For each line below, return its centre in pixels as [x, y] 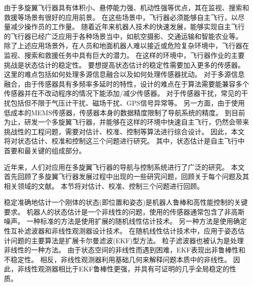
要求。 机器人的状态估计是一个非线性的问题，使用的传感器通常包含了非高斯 [124, 211]
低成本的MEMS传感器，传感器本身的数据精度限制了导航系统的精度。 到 [118, 112]
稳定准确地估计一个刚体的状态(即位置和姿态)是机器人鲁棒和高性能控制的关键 [126, 202]
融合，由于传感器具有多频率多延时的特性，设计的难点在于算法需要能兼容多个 [126, 83]
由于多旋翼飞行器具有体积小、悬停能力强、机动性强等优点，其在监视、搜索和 [126, 7]
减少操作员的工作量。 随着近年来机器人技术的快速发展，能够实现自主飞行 [127, 27]
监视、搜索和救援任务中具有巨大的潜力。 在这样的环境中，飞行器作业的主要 [124, 55]
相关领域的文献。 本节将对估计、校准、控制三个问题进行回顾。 [104, 186]
